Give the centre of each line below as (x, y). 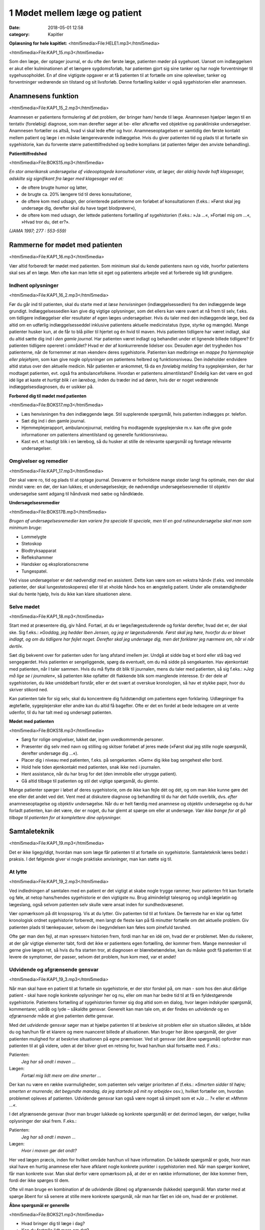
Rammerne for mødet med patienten (66, 245)
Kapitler (56, 34)
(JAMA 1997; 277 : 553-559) (38, 231)
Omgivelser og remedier (39, 461)
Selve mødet (25, 607)
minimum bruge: (26, 528)
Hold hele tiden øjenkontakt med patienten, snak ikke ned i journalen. (91, 767)
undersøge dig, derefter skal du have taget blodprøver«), (79, 208)
